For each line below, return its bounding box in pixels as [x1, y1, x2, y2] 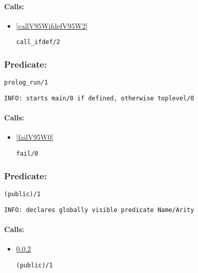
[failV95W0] [16, 132, 54, 142]
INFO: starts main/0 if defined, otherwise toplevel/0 [4, 94, 194, 102]
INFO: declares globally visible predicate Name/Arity [4, 206, 194, 214]
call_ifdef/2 [16, 38, 60, 46]
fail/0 [16, 150, 38, 157]
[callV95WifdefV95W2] [16, 20, 88, 31]
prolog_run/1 [4, 79, 48, 87]
